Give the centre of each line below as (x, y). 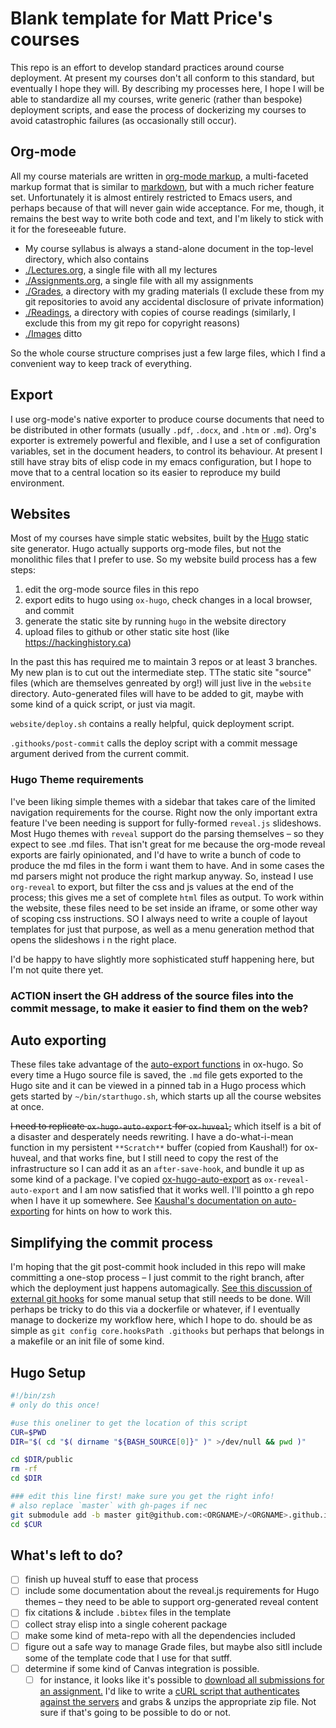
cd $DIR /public (42, 1460)
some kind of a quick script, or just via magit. (103, 704)
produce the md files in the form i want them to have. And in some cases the (167, 865)
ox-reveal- (286, 1180)
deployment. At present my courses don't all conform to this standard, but (162, 78)
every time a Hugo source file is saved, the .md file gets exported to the (156, 1075)
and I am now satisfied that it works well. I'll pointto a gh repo (188, 1190)
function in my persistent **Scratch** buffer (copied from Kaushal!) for (156, 1148)
